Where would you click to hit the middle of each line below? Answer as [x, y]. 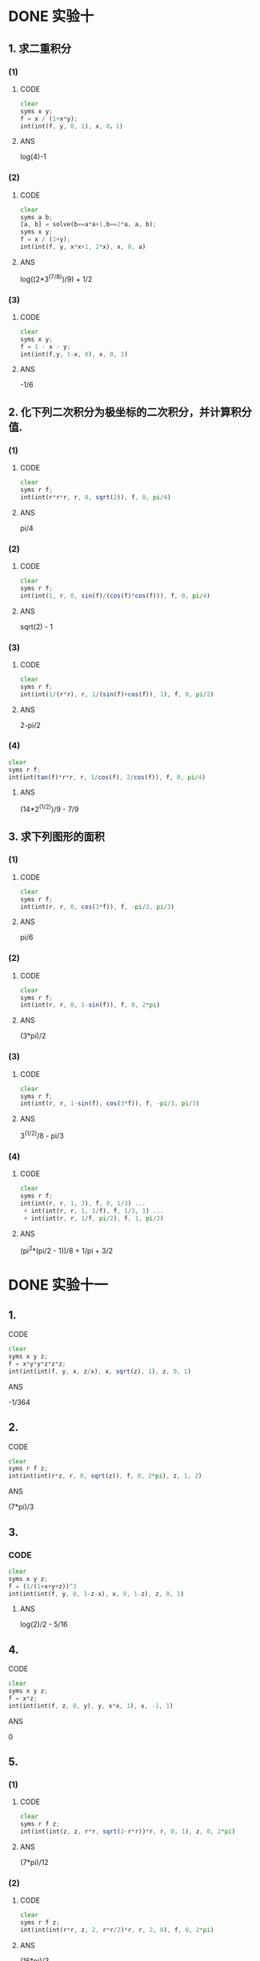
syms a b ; [36, 217]
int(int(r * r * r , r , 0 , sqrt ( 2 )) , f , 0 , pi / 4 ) [95, 497]
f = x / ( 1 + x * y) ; [49, 118]
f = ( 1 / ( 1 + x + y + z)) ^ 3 [43, 1586]
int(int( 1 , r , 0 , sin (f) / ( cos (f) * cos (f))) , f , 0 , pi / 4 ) [115, 596]
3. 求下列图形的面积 [57, 836]
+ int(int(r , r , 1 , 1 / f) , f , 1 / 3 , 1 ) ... [94, 1211]
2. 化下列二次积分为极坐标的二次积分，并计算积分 [130, 412]
